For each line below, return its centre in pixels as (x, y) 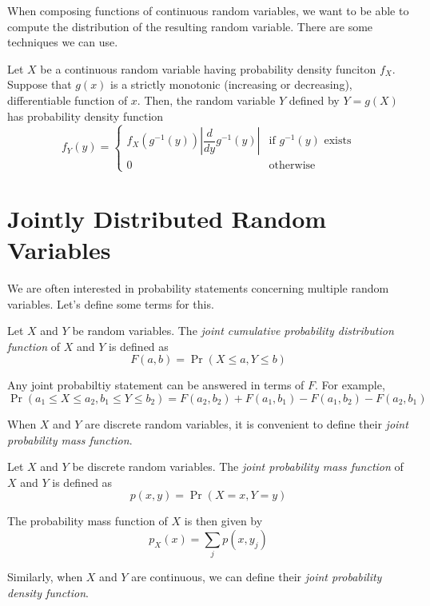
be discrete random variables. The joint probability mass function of (238, 466)
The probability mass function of (88, 521)
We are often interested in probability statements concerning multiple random (198, 288)
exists (338, 141)
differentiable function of (68, 100)
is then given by (223, 521)
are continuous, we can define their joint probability (257, 577)
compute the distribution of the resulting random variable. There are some (190, 26)
